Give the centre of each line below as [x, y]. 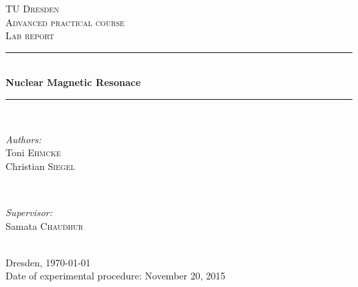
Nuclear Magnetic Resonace [73, 82]
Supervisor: [29, 212]
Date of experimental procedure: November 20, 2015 [116, 276]
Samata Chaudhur [44, 225]
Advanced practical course [65, 22]
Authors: [24, 139]
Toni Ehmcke [33, 152]
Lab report [30, 35]
